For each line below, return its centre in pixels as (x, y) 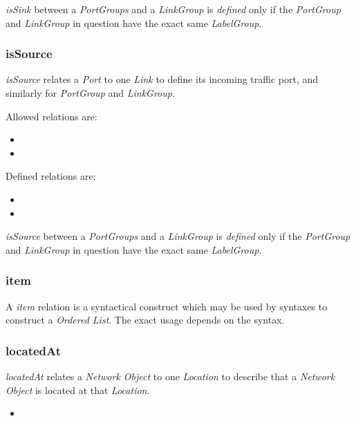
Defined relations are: (51, 176)
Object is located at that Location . (78, 390)
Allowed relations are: (51, 116)
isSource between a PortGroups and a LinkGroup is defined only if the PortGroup (178, 236)
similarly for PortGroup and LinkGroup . (90, 93)
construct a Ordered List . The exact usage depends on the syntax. (145, 320)
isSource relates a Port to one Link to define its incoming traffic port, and (162, 79)
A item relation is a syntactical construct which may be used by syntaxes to (167, 306)
